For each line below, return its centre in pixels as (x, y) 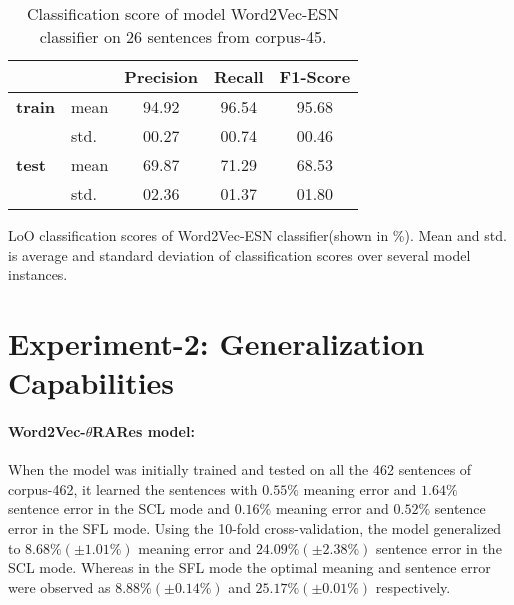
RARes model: (143, 430)
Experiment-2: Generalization (216, 342)
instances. (38, 274)
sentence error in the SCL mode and (119, 508)
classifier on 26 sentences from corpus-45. (183, 36)
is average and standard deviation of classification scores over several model (239, 254)
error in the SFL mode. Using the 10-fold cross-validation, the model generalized (255, 527)
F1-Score (315, 76)
